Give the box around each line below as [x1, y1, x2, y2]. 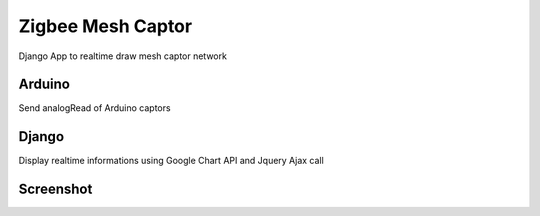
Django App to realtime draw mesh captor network [18, 50, 227, 62]
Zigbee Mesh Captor [18, 15, 193, 37]
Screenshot [18, 181, 93, 198]
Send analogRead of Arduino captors [18, 102, 171, 114]
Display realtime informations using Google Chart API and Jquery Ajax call [18, 155, 324, 167]
